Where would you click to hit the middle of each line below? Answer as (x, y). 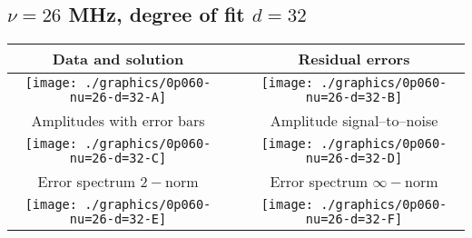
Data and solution (118, 59)
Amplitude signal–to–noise (354, 121)
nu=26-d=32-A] (118, 98)
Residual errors (354, 59)
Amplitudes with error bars (118, 121)
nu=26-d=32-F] (354, 219)
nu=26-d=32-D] (354, 159)
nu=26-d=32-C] (118, 159)
